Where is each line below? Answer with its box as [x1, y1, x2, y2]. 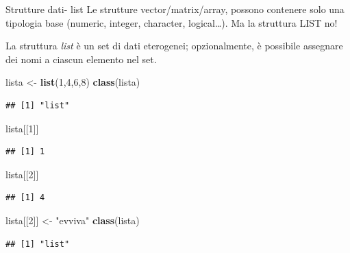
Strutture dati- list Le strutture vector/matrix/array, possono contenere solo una [5, 2, 345, 16]
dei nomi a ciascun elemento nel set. [5, 51, 157, 66]
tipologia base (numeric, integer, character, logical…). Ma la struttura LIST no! [5, 15, 338, 29]
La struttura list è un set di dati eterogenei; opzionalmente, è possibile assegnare [5, 38, 343, 53]
